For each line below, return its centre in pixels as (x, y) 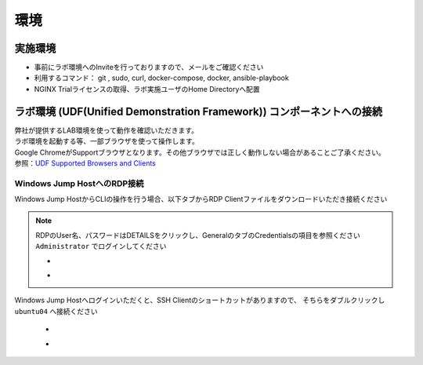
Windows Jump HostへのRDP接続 (79, 183)
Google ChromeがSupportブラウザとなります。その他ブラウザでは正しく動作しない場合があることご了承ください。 (200, 152)
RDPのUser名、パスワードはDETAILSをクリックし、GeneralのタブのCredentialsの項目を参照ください (198, 235)
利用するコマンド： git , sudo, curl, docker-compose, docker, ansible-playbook (161, 78)
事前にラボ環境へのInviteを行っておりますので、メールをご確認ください (149, 68)
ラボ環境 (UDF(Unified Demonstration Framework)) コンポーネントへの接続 (199, 111)
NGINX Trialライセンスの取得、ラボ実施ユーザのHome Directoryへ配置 (147, 89)
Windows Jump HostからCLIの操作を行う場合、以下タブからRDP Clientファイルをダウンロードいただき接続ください (201, 199)
